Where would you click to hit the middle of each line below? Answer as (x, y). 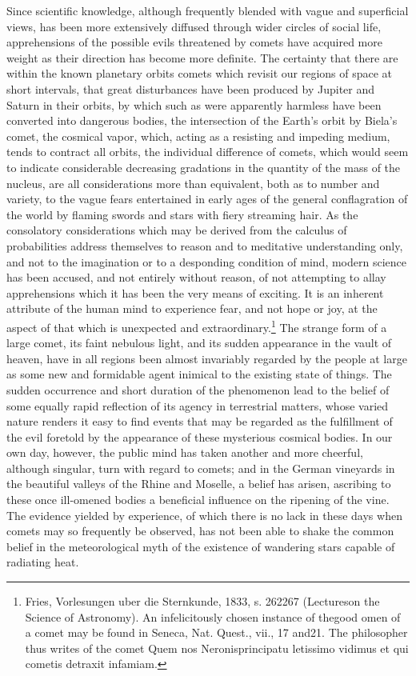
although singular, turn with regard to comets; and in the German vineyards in (201, 468)
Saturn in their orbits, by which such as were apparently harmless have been (194, 104)
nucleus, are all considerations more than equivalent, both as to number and (193, 183)
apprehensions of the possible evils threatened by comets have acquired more (194, 42)
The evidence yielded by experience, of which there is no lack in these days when (204, 515)
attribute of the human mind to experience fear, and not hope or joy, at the (192, 308)
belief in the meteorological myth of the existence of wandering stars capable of (201, 546)
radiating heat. (43, 562)
